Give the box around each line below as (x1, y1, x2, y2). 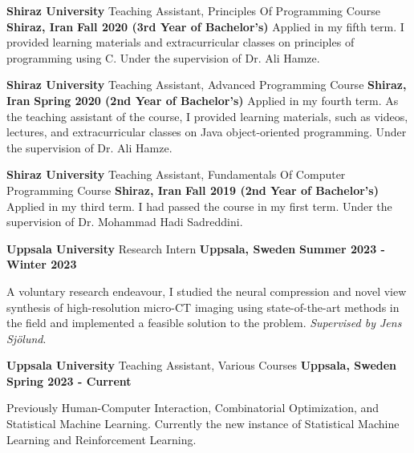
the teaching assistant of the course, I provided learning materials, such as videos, (6, 107, 408, 124)
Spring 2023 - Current (6, 372, 132, 389)
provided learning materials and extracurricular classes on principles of (6, 34, 355, 51)
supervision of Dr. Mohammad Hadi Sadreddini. (6, 213, 243, 230)
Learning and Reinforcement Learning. (6, 431, 197, 447)
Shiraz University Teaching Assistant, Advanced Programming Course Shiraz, (6, 76, 407, 93)
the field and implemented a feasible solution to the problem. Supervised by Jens (6, 314, 402, 331)
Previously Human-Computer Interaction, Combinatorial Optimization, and (6, 399, 379, 416)
